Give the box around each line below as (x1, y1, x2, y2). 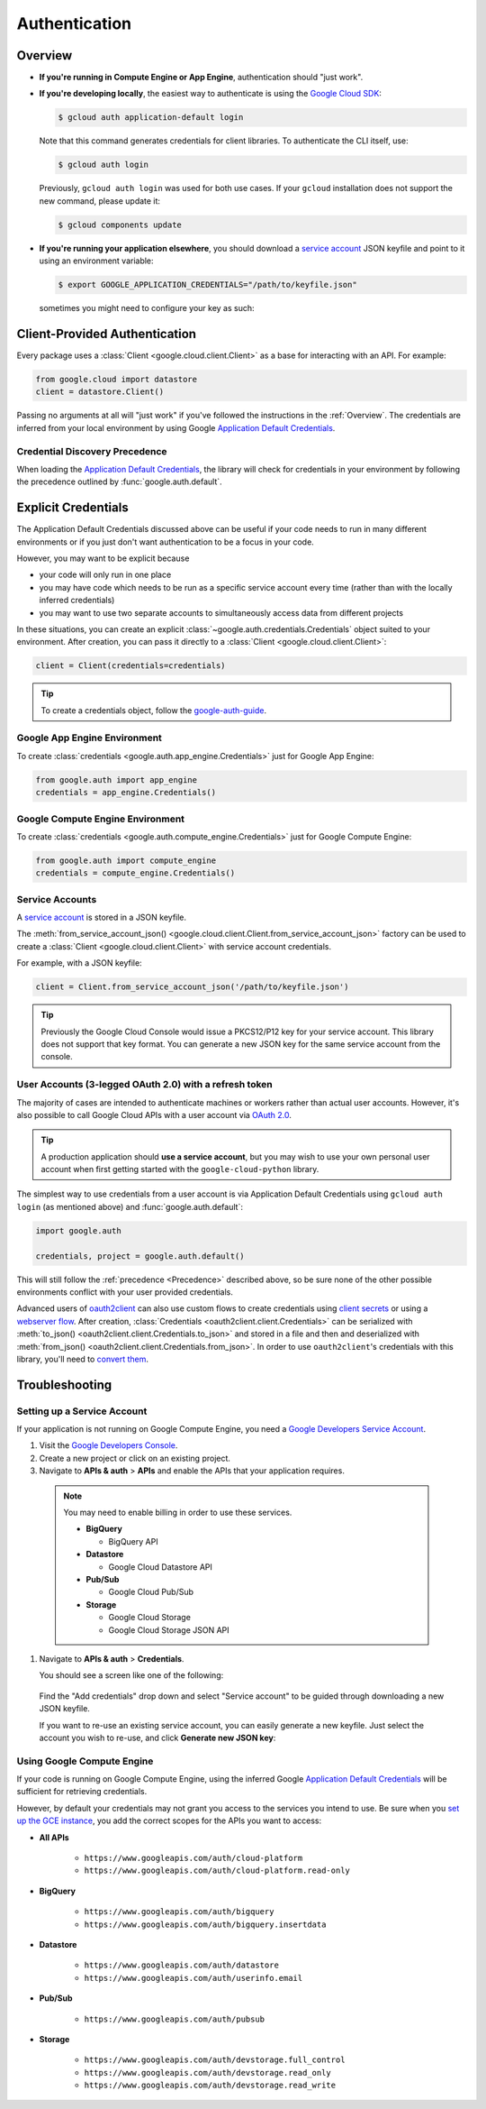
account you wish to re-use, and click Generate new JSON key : (39, 1732, 276, 1743)
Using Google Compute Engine (16, 1755, 154, 1767)
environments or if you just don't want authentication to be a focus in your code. (16, 536, 314, 547)
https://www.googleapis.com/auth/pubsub (84, 2013, 265, 2024)
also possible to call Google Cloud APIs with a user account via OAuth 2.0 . (16, 1109, 292, 1120)
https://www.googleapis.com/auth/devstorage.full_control (84, 2055, 346, 2065)
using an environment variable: (39, 255, 154, 266)
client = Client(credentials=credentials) (35, 661, 226, 671)
